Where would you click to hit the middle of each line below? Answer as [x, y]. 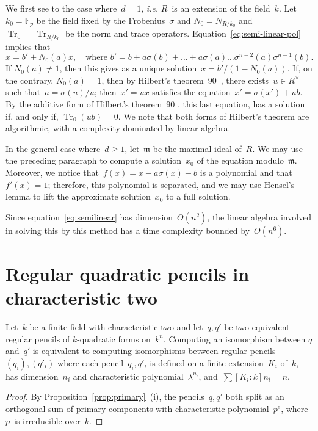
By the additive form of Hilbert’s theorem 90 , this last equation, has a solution [155, 103]
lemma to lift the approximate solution [78, 196]
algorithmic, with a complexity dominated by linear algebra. [118, 128]
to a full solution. [198, 196]
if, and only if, [32, 116]
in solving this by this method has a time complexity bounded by [128, 230]
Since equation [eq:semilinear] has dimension [89, 216]
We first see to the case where [61, 8]
